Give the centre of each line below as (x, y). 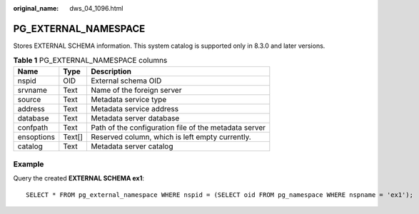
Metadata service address (134, 108)
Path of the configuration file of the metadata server (178, 127)
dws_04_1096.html (96, 8)
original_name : (36, 8)
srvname (32, 90)
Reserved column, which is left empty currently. (171, 137)
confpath (33, 127)
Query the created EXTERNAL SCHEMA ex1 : (79, 178)
